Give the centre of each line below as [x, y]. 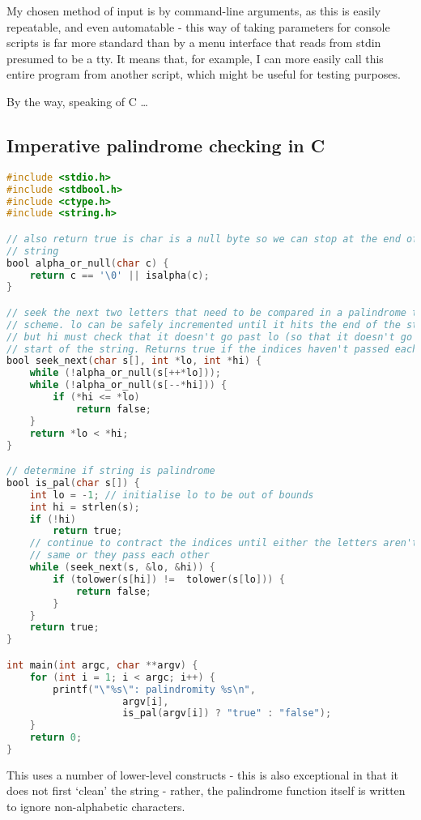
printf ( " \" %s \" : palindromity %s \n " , [154, 689]
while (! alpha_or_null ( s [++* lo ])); [125, 373]
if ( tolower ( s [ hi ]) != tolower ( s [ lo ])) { [169, 579]
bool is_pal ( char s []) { [73, 483]
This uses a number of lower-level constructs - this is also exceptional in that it [203, 774]
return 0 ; [56, 738]
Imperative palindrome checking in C [166, 145]
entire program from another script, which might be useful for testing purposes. [204, 74]
